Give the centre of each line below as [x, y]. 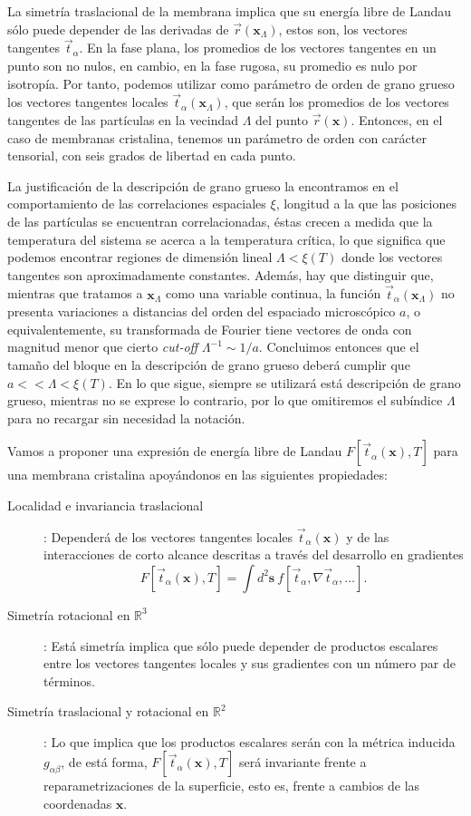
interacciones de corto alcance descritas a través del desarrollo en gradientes [254, 554]
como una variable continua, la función [273, 293]
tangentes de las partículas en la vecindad [123, 120]
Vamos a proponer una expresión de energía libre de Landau [175, 451]
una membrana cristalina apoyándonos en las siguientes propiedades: [197, 475]
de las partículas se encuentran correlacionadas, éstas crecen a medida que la [220, 221]
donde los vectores [392, 257]
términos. [69, 680]
